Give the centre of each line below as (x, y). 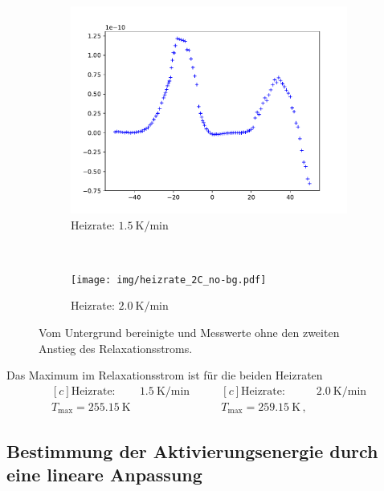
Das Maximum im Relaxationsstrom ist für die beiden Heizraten (165, 375)
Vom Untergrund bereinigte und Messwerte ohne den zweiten (189, 333)
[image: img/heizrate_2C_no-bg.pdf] (169, 280)
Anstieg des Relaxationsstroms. (116, 348)
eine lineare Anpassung (104, 475)
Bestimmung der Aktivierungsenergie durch (192, 450)
